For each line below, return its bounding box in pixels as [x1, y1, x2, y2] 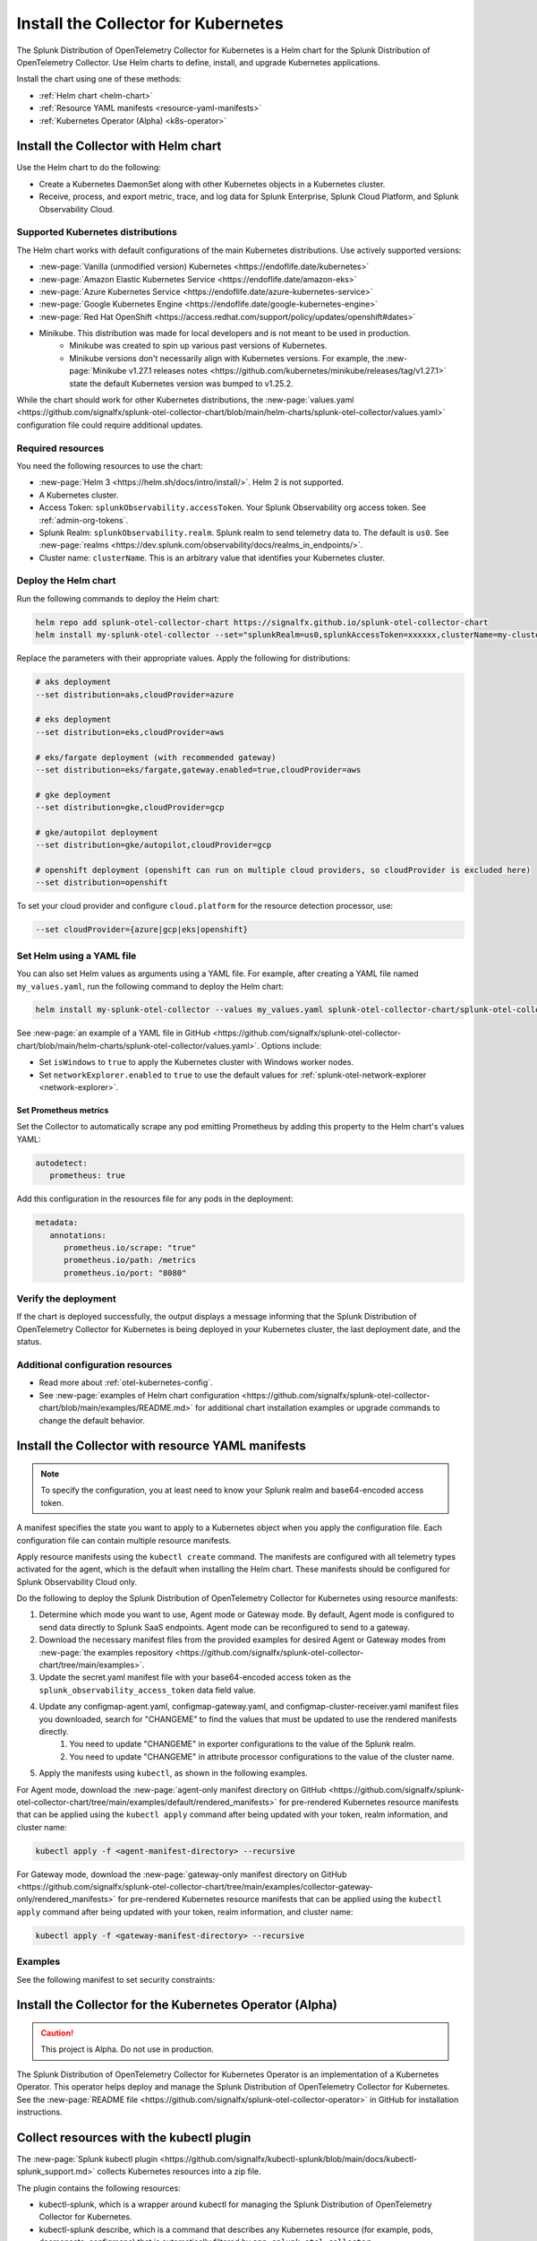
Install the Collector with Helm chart [16, 139, 222, 154]
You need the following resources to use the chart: [16, 460, 203, 471]
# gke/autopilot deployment [35, 827, 158, 837]
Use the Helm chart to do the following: [16, 162, 161, 173]
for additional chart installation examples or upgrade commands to [195, 1403, 440, 1414]
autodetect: [35, 1157, 89, 1168]
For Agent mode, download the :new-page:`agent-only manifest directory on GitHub [16, 1784, 327, 1795]
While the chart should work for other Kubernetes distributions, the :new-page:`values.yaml [16, 394, 354, 405]
